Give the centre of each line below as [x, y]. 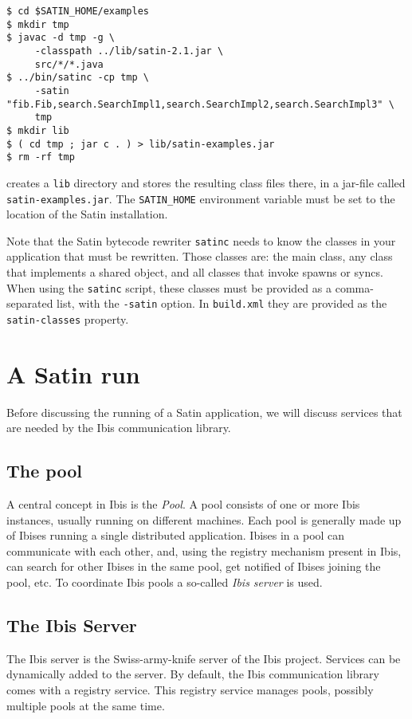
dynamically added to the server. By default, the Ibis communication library [193, 674]
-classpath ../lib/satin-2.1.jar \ [129, 51]
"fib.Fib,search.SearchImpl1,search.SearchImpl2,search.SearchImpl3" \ [200, 104]
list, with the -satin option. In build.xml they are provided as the [222, 303]
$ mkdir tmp [38, 24]
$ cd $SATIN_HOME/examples [78, 11]
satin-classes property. [68, 318]
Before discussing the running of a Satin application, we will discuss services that [204, 412]
